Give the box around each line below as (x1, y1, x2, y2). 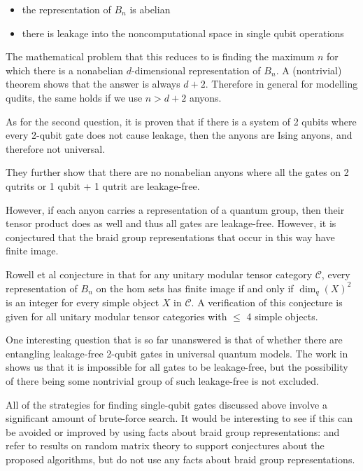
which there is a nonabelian (6, 62, 124, 77)
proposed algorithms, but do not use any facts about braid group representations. (6, 451, 355, 466)
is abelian (129, 2, 171, 16)
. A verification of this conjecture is (191, 294, 343, 309)
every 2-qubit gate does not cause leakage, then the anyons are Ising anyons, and (6, 128, 353, 142)
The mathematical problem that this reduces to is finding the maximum (6, 49, 315, 64)
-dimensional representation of (131, 62, 261, 77)
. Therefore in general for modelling (205, 76, 358, 91)
